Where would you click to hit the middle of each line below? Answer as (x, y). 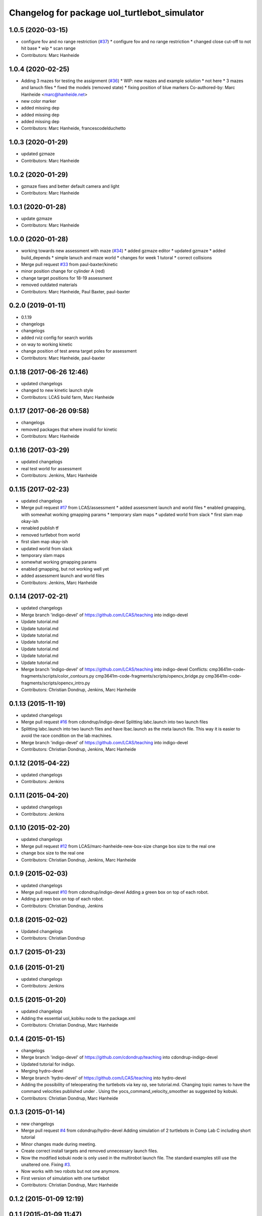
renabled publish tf (40, 528)
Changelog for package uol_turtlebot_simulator (106, 13)
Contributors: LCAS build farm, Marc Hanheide (67, 397)
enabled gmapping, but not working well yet (65, 569)
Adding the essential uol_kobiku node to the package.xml (78, 1018)
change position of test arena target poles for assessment (79, 351)
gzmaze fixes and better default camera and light (70, 186)
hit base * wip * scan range (49, 48)
